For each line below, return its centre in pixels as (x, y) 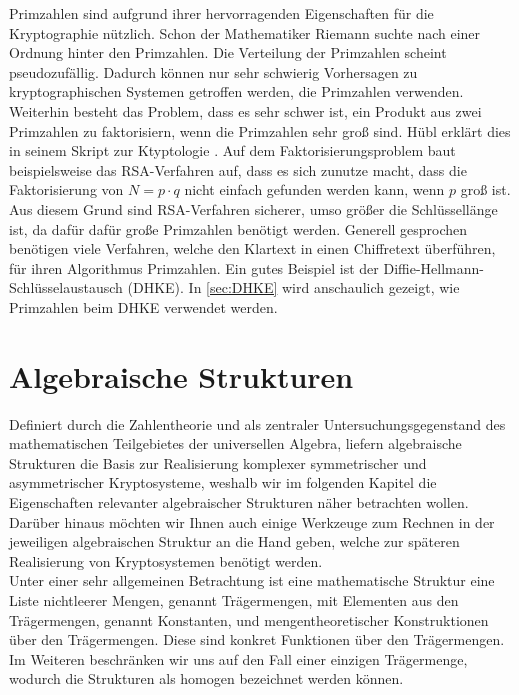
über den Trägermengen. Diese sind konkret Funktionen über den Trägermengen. (257, 639)
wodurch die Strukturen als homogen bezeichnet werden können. (206, 678)
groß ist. (485, 189)
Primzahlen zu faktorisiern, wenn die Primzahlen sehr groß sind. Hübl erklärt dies (260, 130)
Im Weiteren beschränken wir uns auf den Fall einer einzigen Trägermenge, (238, 658)
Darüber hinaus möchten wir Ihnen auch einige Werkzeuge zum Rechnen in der (252, 521)
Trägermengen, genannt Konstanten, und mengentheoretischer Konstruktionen (249, 619)
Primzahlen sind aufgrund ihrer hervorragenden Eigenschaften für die (221, 13)
